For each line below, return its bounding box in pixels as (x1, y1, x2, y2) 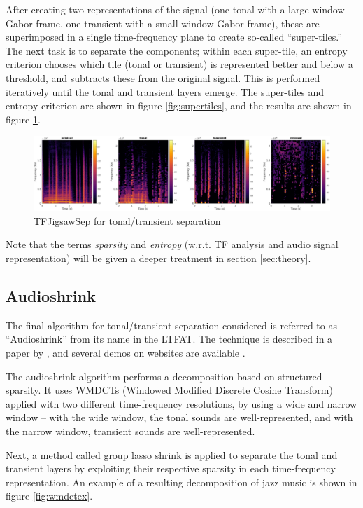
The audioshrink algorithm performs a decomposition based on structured (6, 369, 322, 383)
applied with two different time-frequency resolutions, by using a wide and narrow (6, 396, 357, 411)
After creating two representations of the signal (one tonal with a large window (6, 2, 345, 16)
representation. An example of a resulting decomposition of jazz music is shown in (6, 474, 357, 489)
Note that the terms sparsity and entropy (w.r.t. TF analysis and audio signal (6, 237, 339, 252)
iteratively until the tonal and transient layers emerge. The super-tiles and (6, 84, 325, 99)
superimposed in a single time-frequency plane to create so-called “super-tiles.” (6, 29, 342, 44)
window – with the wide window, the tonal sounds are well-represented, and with (6, 410, 353, 425)
